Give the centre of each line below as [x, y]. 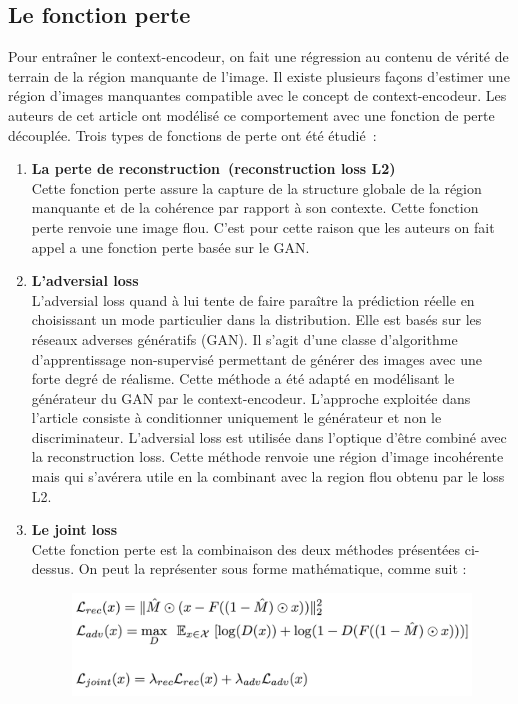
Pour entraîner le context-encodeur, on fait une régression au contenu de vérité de [258, 56]
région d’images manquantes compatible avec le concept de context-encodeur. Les [257, 95]
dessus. [53, 568]
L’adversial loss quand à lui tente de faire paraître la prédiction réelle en [253, 299]
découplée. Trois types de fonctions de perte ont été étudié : [192, 134]
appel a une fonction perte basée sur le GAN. [170, 246]
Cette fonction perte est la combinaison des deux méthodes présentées [246, 548]
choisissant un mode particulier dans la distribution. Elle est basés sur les [256, 319]
